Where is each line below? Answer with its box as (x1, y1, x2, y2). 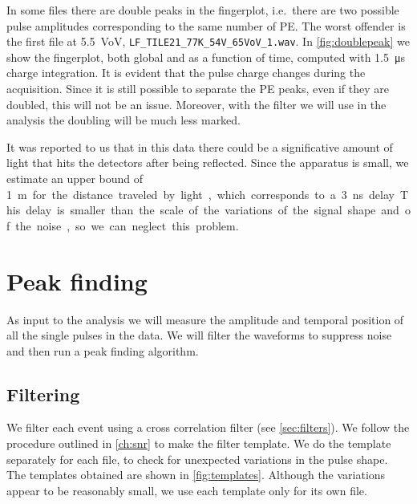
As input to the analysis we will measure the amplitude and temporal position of (6, 311, 404, 327)
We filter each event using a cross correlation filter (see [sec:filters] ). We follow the (6, 419, 410, 436)
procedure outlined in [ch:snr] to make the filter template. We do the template (6, 435, 391, 452)
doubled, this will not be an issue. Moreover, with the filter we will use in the (6, 96, 387, 112)
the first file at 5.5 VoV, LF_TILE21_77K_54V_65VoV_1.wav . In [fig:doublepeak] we (6, 33, 410, 50)
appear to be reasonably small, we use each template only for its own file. (6, 482, 367, 498)
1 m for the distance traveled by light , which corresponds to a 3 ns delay (6, 185, 395, 202)
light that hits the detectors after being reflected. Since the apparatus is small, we (6, 154, 409, 171)
